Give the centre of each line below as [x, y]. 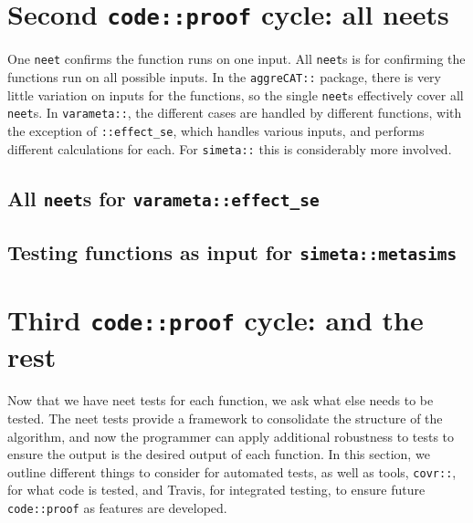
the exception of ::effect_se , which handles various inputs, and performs [216, 130]
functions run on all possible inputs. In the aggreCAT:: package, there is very [225, 76]
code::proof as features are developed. [117, 507]
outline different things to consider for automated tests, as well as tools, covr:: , [232, 471]
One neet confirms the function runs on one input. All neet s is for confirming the [236, 59]
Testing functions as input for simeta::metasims [232, 251]
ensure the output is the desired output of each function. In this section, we [219, 454]
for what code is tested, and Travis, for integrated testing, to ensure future [216, 490]
